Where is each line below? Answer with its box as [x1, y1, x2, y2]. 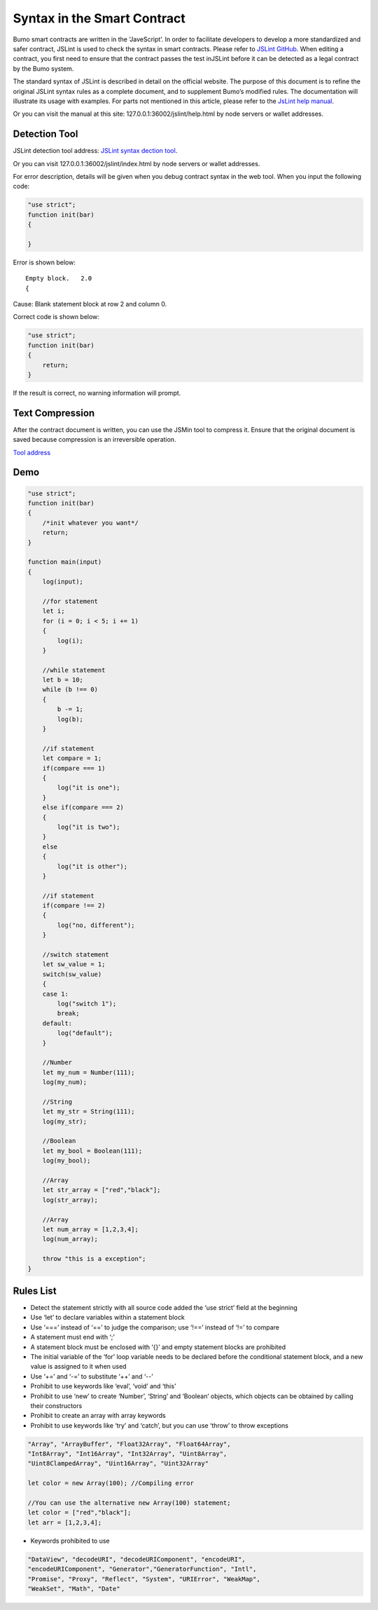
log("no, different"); [57, 921, 136, 929]
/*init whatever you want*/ [42, 519, 139, 527]
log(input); [42, 578, 84, 586]
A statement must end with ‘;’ [30, 1333, 115, 1341]
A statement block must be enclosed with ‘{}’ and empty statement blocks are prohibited [30, 1343, 286, 1351]
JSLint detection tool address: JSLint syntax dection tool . [13, 147, 178, 155]
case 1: [42, 989, 69, 998]
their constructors [30, 1401, 83, 1409]
